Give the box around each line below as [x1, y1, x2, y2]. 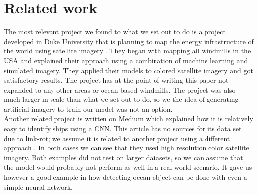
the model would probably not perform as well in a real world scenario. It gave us [4, 162, 252, 172]
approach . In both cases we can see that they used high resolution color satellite [4, 143, 249, 153]
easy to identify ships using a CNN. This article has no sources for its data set [4, 123, 242, 134]
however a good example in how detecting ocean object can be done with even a [4, 172, 247, 182]
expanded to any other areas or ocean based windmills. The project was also [4, 84, 236, 95]
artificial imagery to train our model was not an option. [4, 103, 173, 114]
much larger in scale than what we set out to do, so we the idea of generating [4, 94, 239, 104]
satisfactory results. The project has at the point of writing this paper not [4, 75, 229, 85]
